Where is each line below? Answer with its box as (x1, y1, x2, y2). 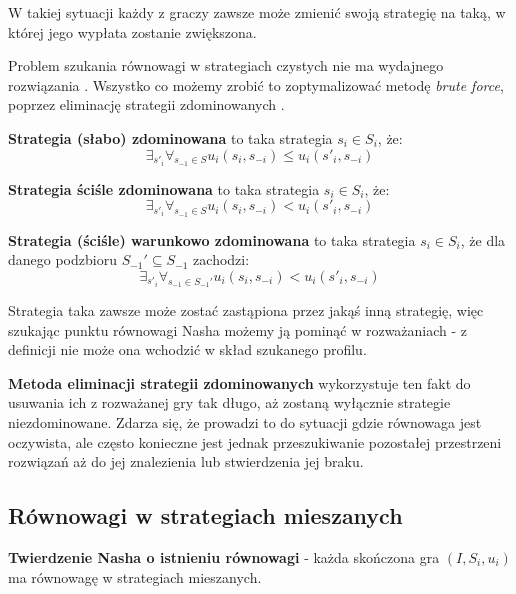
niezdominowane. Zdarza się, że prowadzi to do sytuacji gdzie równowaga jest (8, 411, 482, 432)
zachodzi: (193, 249, 250, 270)
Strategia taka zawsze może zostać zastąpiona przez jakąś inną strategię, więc (8, 299, 484, 320)
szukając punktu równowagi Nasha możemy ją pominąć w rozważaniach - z (8, 319, 468, 340)
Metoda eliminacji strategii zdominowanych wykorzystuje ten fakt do (8, 372, 471, 393)
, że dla (460, 229, 506, 250)
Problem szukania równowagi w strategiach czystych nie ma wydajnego (8, 55, 444, 76)
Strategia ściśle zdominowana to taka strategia (8, 178, 320, 199)
